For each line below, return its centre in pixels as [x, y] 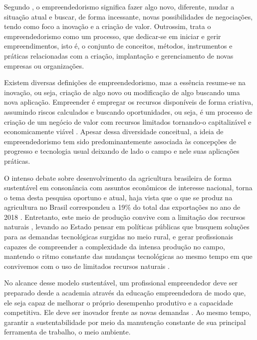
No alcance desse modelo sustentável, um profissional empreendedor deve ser [121, 283]
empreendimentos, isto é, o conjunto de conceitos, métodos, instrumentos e [118, 46]
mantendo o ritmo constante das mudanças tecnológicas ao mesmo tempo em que [128, 256]
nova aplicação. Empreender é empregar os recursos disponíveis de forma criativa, [129, 102]
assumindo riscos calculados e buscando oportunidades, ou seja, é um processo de [128, 111]
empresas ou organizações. [44, 65]
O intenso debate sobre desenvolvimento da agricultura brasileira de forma [118, 178]
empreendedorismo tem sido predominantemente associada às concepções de [120, 141]
